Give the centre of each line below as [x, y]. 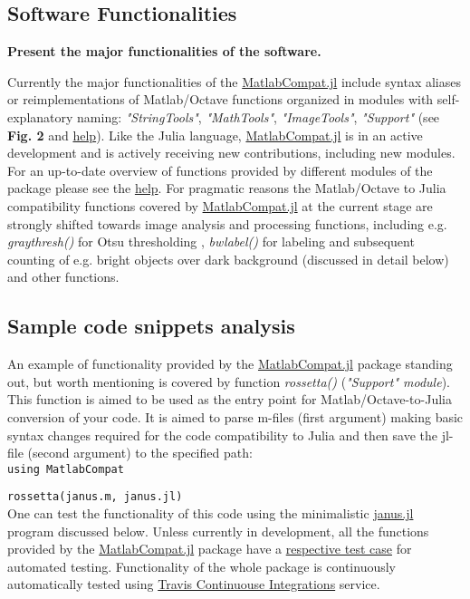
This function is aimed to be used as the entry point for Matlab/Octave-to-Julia [230, 399]
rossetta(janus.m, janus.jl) [95, 497]
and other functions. [63, 277]
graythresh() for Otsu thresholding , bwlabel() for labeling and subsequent [211, 242]
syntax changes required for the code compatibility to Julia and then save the [222, 435]
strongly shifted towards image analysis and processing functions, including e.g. [227, 223]
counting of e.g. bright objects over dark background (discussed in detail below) [228, 259]
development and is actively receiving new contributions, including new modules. [231, 153]
